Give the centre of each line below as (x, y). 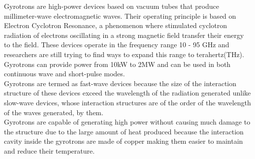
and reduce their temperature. (49, 150)
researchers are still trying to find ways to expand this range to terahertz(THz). (124, 54)
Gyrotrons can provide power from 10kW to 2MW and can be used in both (117, 64)
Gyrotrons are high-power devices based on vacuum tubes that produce (112, 6)
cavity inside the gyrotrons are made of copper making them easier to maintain (124, 141)
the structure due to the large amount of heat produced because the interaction (124, 131)
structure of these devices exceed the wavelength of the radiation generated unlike (127, 93)
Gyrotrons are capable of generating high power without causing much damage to (127, 122)
